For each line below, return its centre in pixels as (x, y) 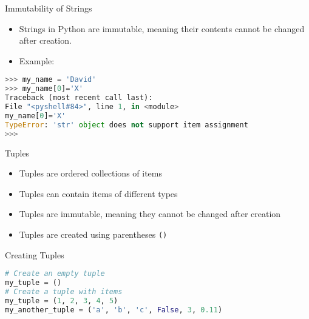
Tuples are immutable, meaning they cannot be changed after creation (150, 214)
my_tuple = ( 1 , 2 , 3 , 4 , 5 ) (62, 301)
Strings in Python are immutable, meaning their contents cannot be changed (162, 28)
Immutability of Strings (49, 8)
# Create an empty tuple (55, 274)
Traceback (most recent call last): (79, 98)
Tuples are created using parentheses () (93, 234)
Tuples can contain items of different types (98, 193)
